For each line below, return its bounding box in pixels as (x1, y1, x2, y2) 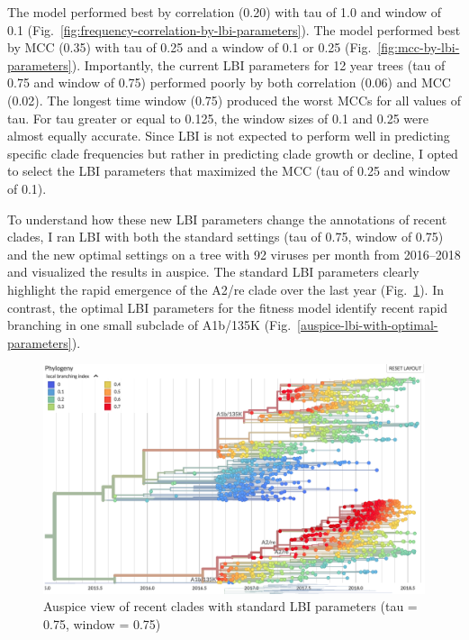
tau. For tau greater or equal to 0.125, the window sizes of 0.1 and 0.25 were (7, 108, 428, 127)
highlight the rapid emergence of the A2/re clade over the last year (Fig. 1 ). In (7, 279, 445, 298)
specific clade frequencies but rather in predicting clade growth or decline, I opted (7, 143, 458, 162)
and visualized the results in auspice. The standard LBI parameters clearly (7, 262, 419, 281)
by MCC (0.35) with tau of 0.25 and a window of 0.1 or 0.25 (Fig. (7, 38, 372, 57)
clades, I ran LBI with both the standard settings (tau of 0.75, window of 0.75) (7, 227, 444, 246)
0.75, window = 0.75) (43, 614, 161, 633)
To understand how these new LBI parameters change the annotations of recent (7, 209, 447, 228)
